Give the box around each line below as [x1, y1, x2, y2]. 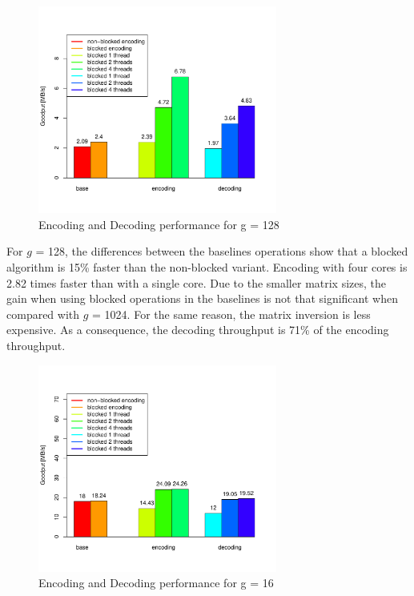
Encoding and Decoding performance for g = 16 [38, 574, 274, 591]
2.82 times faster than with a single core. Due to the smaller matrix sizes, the [6, 274, 387, 291]
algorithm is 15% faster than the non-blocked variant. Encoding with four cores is [6, 259, 408, 276]
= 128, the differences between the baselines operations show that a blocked [35, 243, 408, 260]
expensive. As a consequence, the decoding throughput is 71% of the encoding [6, 321, 389, 338]
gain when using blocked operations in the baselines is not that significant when [6, 290, 398, 307]
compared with [6, 305, 80, 322]
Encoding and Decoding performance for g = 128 [38, 215, 279, 232]
